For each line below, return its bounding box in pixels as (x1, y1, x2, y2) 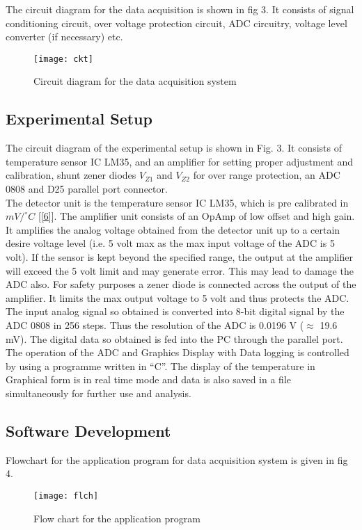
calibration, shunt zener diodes (6, 168, 136, 182)
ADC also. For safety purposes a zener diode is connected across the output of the (6, 277, 356, 291)
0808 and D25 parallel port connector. (6, 182, 168, 196)
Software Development (6, 419, 171, 441)
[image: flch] (33, 490, 99, 501)
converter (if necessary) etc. (6, 29, 123, 44)
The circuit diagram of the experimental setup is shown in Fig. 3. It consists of (6, 140, 342, 155)
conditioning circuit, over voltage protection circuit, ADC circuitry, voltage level (6, 15, 347, 30)
